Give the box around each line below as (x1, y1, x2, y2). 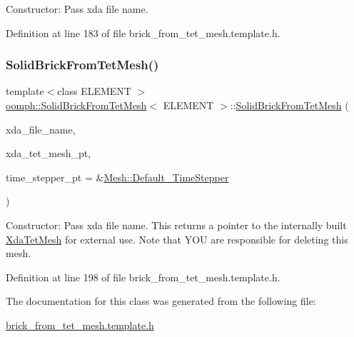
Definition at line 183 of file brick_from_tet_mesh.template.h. (6, 25, 280, 40)
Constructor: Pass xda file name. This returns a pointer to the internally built (6, 217, 347, 232)
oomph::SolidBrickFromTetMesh (6, 98, 147, 112)
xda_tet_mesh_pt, (6, 146, 91, 161)
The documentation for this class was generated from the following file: (6, 293, 316, 308)
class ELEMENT (57, 84, 131, 99)
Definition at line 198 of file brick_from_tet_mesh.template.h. (6, 269, 280, 284)
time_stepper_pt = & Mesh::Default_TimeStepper (6, 169, 229, 184)
